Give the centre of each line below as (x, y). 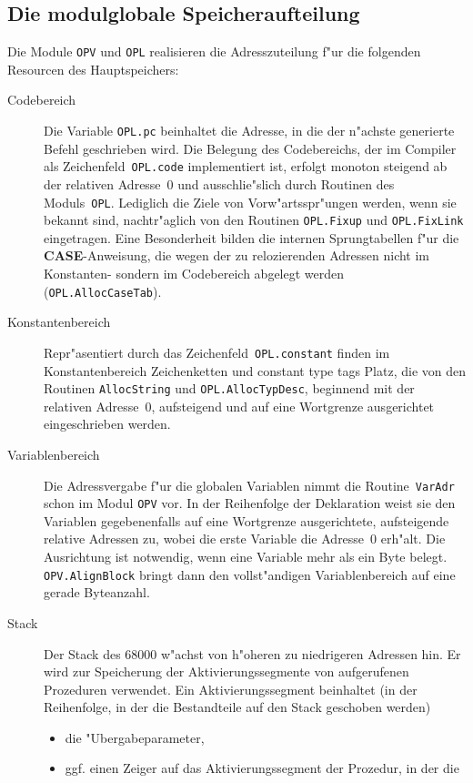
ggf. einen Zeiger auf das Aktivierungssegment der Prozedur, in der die (262, 768)
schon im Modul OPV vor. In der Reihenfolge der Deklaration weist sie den (250, 503)
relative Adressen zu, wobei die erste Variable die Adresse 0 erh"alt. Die (245, 539)
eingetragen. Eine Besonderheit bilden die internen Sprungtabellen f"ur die (252, 237)
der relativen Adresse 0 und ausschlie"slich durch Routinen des (219, 183)
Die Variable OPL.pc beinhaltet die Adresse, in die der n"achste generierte (249, 131)
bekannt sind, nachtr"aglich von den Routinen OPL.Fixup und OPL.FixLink (254, 220)
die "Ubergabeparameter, (135, 737)
